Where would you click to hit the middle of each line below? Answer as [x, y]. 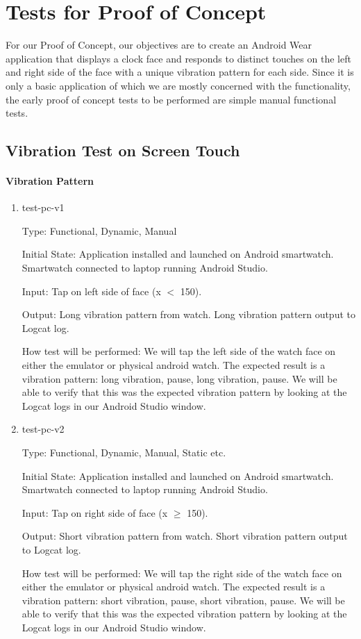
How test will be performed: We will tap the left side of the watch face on [179, 351]
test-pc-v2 [43, 429]
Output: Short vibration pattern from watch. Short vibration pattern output [185, 536]
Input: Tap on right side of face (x [95, 512]
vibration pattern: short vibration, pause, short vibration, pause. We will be [183, 600]
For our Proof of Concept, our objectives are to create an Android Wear [159, 45]
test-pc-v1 [43, 207]
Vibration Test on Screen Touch [123, 150]
